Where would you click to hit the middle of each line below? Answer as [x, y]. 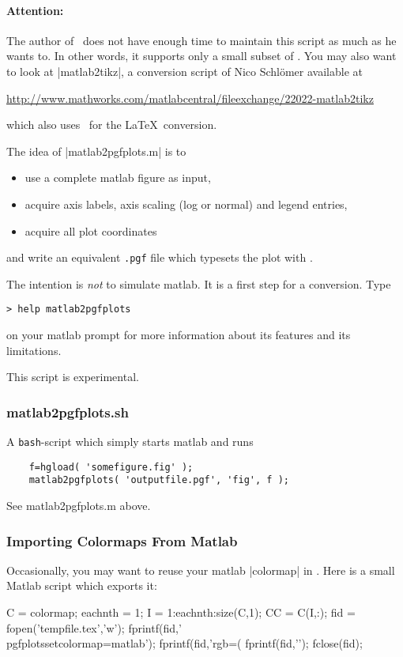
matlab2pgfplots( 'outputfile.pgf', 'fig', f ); [159, 480]
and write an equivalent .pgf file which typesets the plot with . [160, 257]
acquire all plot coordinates [91, 230]
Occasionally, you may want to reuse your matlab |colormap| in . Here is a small [201, 570]
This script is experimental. [73, 377]
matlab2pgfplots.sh [68, 412]
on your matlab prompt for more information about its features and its [179, 335]
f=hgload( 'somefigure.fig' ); [111, 467]
